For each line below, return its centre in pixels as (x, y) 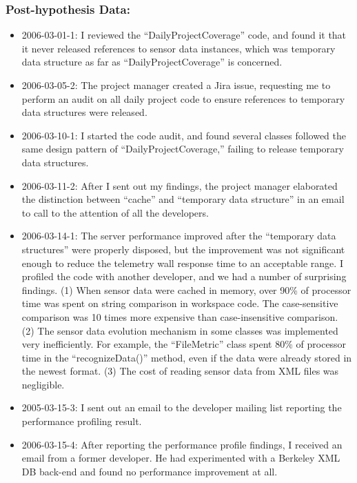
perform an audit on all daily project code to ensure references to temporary (183, 98)
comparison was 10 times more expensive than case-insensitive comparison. (180, 316)
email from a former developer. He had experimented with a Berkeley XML (181, 458)
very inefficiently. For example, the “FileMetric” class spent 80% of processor (184, 344)
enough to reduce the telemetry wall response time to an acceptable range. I (182, 263)
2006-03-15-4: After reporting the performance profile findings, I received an (182, 444)
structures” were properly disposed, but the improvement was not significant (183, 249)
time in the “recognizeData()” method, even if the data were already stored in (187, 357)
